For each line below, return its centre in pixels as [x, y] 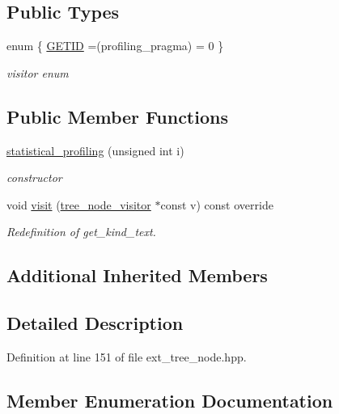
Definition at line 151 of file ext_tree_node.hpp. [127, 356]
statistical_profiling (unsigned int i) [95, 150]
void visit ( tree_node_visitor [79, 204]
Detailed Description [95, 323]
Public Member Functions [117, 116]
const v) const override [217, 204]
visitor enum [38, 72]
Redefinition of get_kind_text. [81, 232]
